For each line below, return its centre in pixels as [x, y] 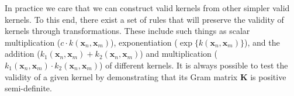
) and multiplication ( [179, 54]
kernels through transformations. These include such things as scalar [127, 31]
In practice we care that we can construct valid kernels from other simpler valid [147, 8]
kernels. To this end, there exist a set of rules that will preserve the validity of [144, 19]
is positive [268, 76]
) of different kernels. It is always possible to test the [194, 65]
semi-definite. [28, 88]
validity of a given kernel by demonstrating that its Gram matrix [121, 76]
